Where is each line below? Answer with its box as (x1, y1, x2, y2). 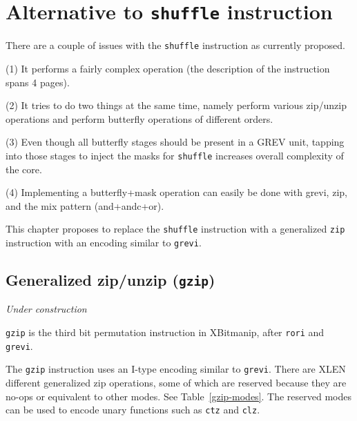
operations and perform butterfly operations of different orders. (6, 111, 273, 126)
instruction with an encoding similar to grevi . (6, 235, 202, 249)
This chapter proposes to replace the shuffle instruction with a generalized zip (6, 222, 345, 236)
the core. (6, 161, 42, 176)
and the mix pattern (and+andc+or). (6, 198, 164, 213)
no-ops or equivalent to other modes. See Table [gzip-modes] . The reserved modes (6, 389, 352, 403)
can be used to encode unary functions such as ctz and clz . (6, 402, 260, 417)
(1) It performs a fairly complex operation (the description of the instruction (6, 61, 330, 75)
